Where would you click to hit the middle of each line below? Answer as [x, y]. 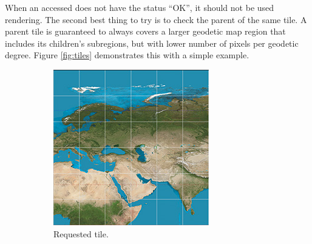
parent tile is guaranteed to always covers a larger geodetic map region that [145, 31]
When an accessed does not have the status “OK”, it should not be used [140, 7]
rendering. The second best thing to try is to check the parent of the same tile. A [156, 19]
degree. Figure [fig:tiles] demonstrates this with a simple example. [127, 55]
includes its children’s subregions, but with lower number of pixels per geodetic [152, 43]
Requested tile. [81, 233]
